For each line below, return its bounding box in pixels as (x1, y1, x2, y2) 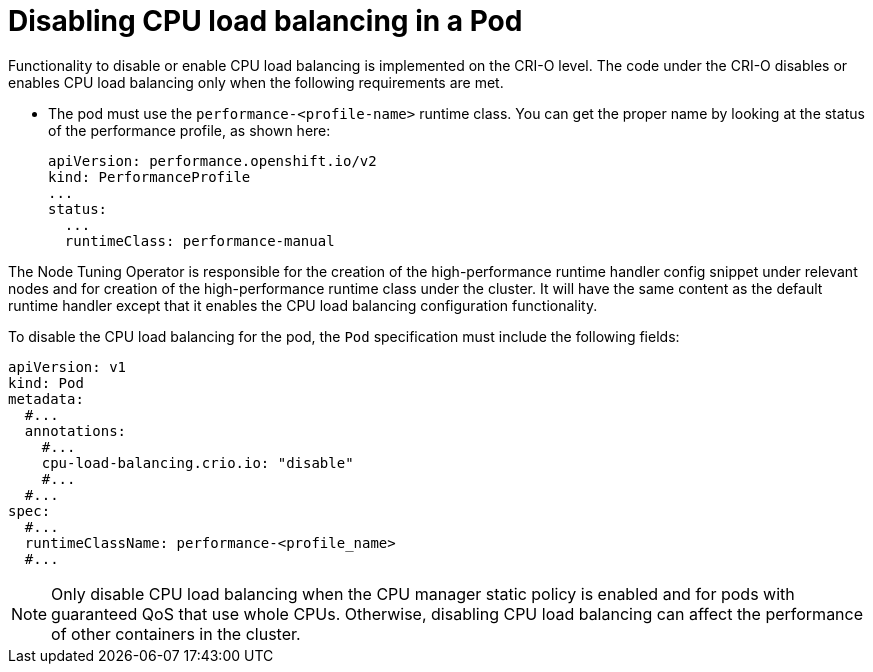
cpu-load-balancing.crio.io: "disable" (41, 454, 354, 471)
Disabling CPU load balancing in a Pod (8, 4, 523, 38)
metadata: (8, 390, 84, 407)
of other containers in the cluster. (51, 623, 301, 644)
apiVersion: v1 (8, 358, 127, 375)
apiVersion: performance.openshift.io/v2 (48, 152, 377, 169)
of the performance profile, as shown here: (48, 121, 331, 139)
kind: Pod (8, 374, 84, 391)
